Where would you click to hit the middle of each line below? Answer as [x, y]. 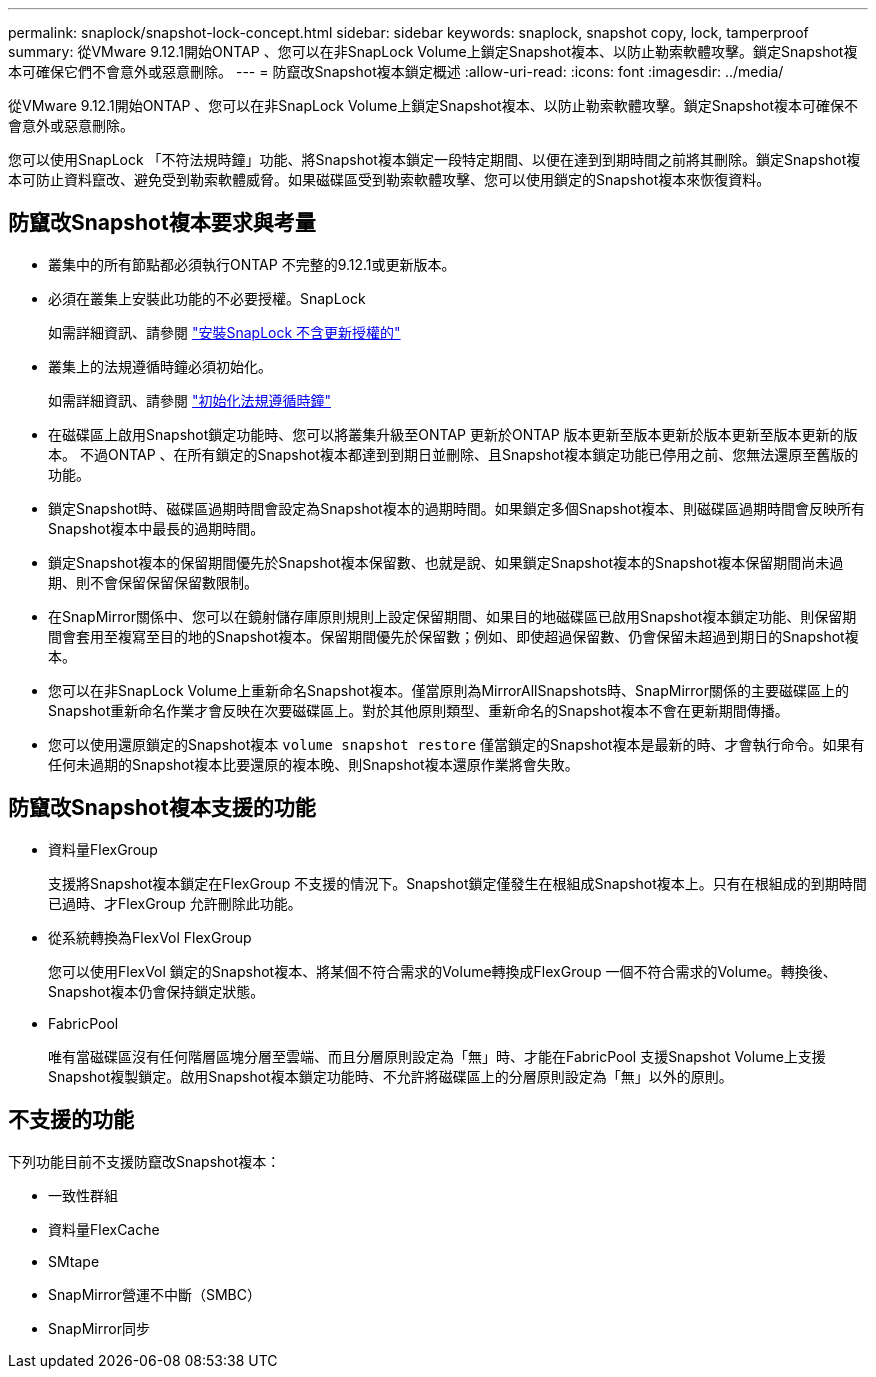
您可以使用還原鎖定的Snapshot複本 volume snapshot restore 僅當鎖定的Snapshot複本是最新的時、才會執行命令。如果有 [456, 744]
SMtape [74, 1261]
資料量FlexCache [104, 1229]
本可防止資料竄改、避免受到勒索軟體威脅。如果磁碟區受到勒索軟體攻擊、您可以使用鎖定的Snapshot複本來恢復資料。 [389, 179]
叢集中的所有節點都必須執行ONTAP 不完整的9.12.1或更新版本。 [252, 264]
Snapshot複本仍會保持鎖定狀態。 [156, 991]
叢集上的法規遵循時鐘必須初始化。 [160, 366]
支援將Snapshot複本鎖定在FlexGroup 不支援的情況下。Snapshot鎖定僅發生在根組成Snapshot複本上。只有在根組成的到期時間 [457, 883]
